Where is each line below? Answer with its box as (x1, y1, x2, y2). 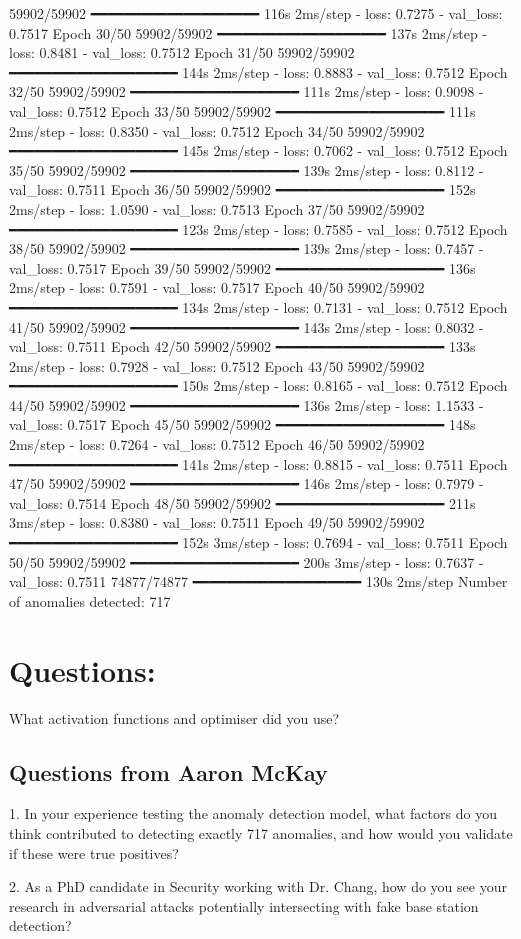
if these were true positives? (9, 842, 179, 863)
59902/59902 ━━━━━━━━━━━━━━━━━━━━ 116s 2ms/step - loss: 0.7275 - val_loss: (9, 3, 503, 23)
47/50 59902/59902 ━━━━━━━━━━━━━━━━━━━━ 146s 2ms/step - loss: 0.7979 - (9, 473, 484, 494)
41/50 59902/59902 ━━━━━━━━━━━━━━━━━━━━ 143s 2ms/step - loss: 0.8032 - (9, 316, 484, 337)
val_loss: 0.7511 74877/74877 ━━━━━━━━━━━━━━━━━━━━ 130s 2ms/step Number (9, 571, 508, 592)
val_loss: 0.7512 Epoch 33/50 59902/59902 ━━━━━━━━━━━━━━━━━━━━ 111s (9, 100, 476, 121)
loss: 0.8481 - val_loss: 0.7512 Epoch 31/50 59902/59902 (9, 42, 355, 63)
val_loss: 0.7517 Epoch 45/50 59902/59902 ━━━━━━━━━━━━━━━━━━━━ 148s (9, 414, 476, 435)
